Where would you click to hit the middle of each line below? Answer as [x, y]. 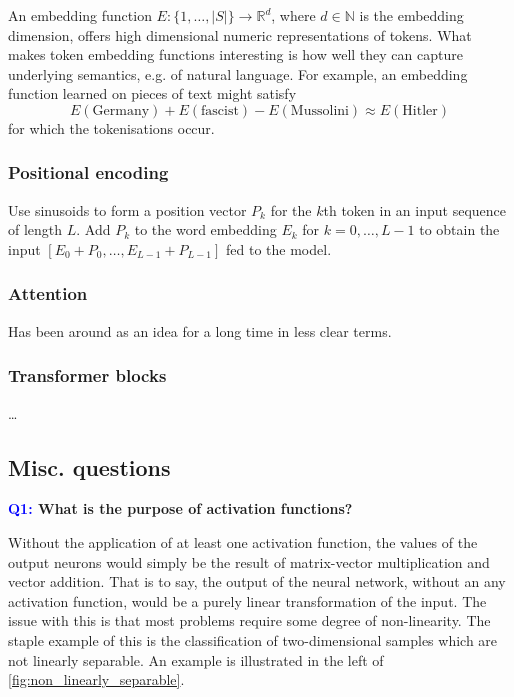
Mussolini [319, 110]
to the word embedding [205, 229]
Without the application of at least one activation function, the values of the [243, 541]
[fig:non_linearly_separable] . [96, 679]
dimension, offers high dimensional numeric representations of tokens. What [240, 34]
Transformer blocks [87, 375]
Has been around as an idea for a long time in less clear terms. [200, 330]
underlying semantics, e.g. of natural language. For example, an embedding [238, 73]
